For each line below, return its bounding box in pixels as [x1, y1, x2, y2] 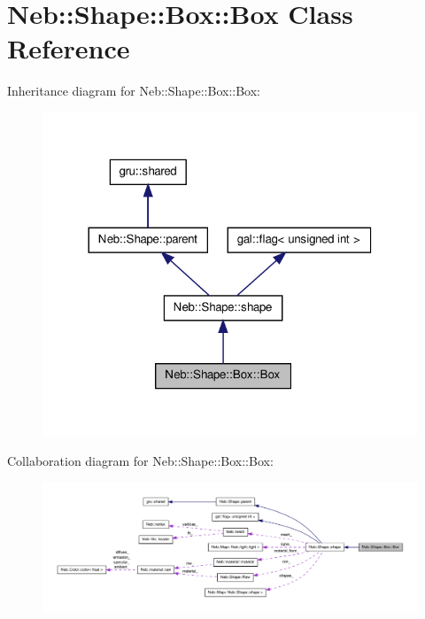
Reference [7, 30, 130, 66]
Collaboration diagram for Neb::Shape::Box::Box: [7, 452, 274, 470]
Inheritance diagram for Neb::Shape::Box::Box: [7, 81, 260, 100]
